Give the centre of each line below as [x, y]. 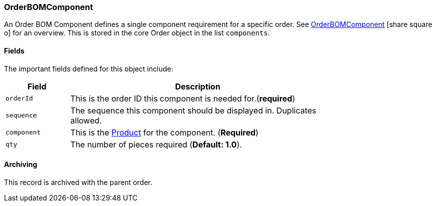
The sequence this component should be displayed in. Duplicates [193, 110]
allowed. [86, 120]
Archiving [21, 164]
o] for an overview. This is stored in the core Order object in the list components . [137, 33]
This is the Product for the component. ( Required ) [164, 132]
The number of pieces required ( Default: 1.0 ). [156, 144]
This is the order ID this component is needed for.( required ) [183, 98]
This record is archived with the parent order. [78, 182]
